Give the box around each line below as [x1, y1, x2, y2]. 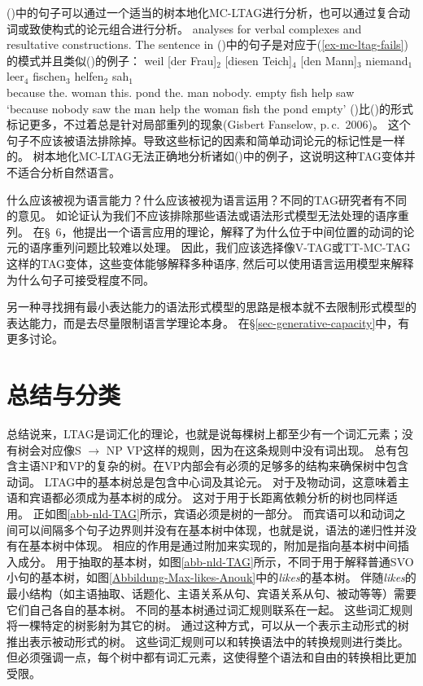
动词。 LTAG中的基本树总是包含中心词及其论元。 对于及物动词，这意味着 [7, 473, 398, 490]
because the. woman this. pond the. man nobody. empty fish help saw [7, 83, 355, 100]
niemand [365, 51, 408, 68]
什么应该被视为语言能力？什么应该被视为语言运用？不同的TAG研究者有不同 [7, 191, 408, 208]
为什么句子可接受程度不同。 [7, 270, 155, 288]
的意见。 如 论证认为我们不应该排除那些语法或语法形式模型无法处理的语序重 [7, 207, 409, 224]
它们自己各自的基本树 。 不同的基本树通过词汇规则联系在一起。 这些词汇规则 [7, 600, 413, 618]
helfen [74, 68, 104, 85]
